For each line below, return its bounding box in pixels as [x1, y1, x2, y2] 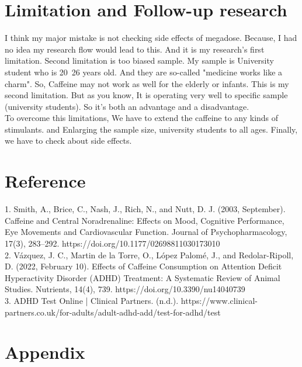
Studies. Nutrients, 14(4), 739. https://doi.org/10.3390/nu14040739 [5, 283, 245, 295]
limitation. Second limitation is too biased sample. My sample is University [5, 54, 274, 67]
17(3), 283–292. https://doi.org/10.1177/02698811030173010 [5, 237, 220, 249]
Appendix [5, 340, 85, 364]
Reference [5, 169, 86, 193]
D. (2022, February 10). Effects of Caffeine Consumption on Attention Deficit [5, 260, 282, 272]
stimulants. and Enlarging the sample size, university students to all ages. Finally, [5, 123, 298, 135]
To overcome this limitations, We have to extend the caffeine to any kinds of [5, 112, 279, 124]
